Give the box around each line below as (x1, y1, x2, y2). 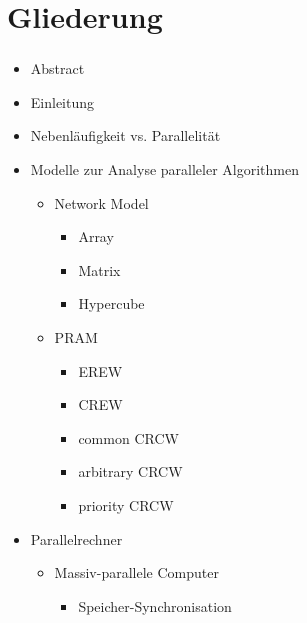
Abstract (30, 58, 85, 79)
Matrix (78, 259, 121, 280)
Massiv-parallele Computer (54, 562, 219, 583)
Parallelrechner (30, 528, 123, 549)
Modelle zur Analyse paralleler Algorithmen (30, 159, 299, 180)
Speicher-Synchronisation (78, 595, 232, 616)
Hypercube (78, 293, 145, 314)
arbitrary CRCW (78, 461, 183, 482)
